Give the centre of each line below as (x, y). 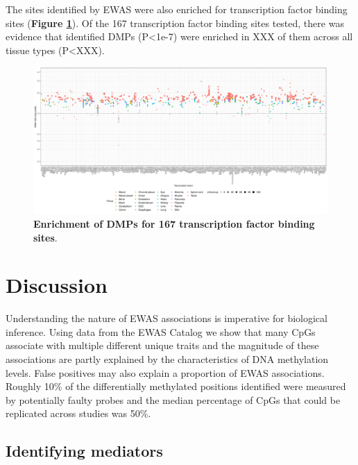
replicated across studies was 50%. (78, 413)
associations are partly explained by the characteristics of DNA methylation (167, 359)
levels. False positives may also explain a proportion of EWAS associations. (165, 372)
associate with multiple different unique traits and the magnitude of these (162, 345)
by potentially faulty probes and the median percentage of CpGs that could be (173, 399)
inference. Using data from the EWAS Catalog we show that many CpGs (161, 331)
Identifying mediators (84, 451)
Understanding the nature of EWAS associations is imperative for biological (167, 318)
